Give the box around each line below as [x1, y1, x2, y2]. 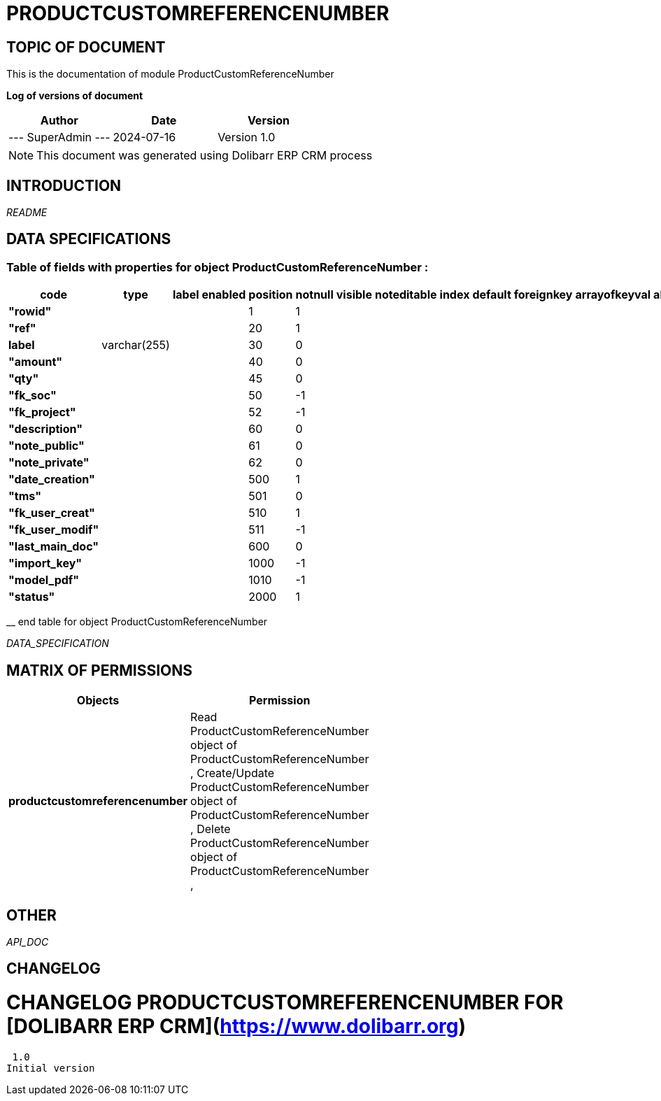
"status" [8, 590, 55, 604]
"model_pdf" [8, 573, 80, 588]
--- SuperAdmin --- [8, 130, 111, 145]
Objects [76, 693, 120, 708]
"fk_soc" [8, 388, 57, 403]
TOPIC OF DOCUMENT [6, 38, 166, 56]
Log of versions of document [6, 90, 143, 102]
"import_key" [8, 556, 83, 571]
